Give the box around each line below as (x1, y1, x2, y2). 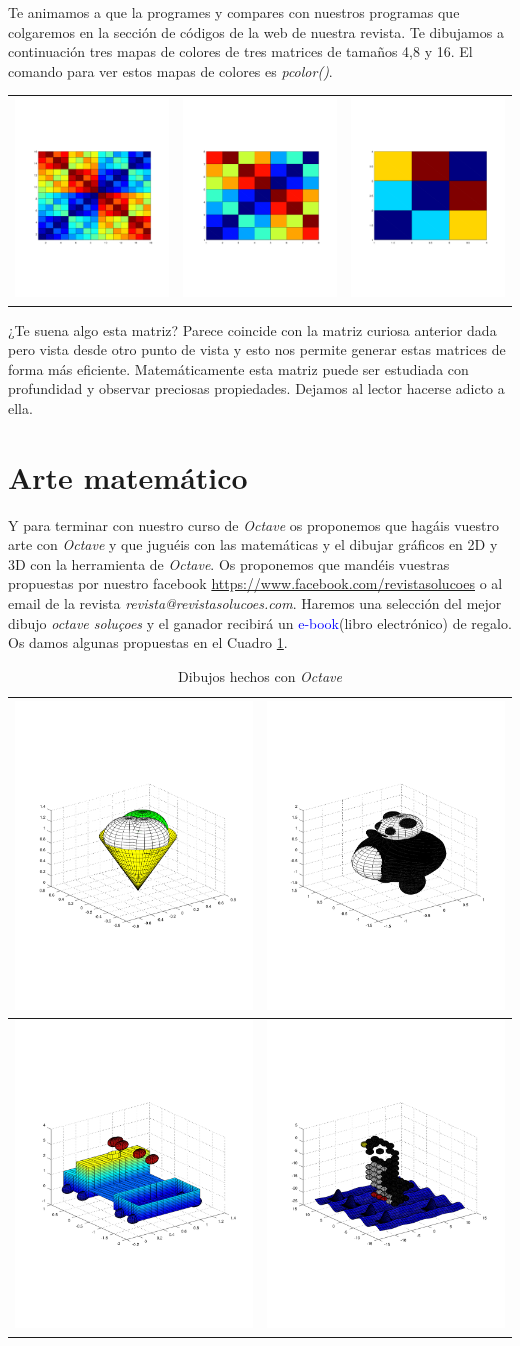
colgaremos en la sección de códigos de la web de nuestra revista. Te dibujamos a (8, 21, 504, 42)
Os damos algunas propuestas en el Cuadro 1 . (8, 632, 288, 653)
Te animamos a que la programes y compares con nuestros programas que (8, 2, 460, 22)
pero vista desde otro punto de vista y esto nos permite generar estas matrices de (8, 339, 506, 360)
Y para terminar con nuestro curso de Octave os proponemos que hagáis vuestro (8, 514, 499, 535)
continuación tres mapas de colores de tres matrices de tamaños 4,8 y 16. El (8, 41, 473, 62)
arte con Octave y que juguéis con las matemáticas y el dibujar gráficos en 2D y (8, 534, 498, 555)
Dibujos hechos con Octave (178, 665, 342, 686)
